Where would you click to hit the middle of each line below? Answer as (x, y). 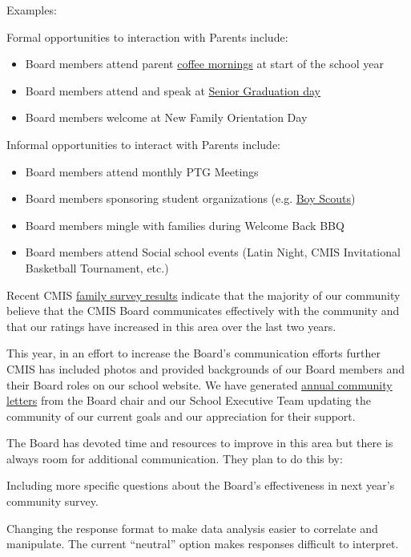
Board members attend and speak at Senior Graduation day (173, 90)
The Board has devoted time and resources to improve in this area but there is (200, 443)
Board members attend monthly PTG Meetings (142, 171)
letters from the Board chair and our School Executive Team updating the (189, 400)
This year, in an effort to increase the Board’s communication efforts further (194, 353)
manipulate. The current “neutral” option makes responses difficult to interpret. (203, 544)
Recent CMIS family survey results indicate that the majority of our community (203, 295)
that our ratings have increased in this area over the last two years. (171, 326)
